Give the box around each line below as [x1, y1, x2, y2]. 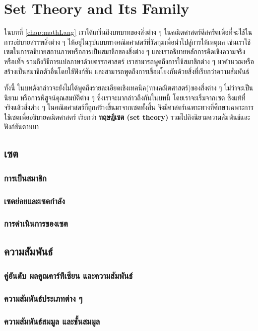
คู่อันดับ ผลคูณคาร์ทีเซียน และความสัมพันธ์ [4, 269, 133, 282]
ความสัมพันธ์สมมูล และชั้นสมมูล [4, 315, 100, 327]
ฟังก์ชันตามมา [4, 121, 39, 132]
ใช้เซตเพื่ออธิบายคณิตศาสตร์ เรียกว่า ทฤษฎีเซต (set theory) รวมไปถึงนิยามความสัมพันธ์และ [4, 111, 251, 122]
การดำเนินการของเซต [4, 217, 68, 230]
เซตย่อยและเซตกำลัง [4, 194, 65, 207]
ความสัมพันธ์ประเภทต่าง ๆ [4, 292, 83, 304]
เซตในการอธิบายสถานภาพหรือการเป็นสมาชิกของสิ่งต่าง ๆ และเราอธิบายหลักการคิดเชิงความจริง [4, 46, 246, 57]
